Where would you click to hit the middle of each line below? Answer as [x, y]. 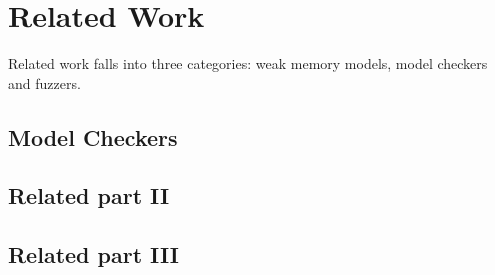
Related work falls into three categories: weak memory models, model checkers [248, 63]
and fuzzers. [44, 82]
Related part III [93, 254]
